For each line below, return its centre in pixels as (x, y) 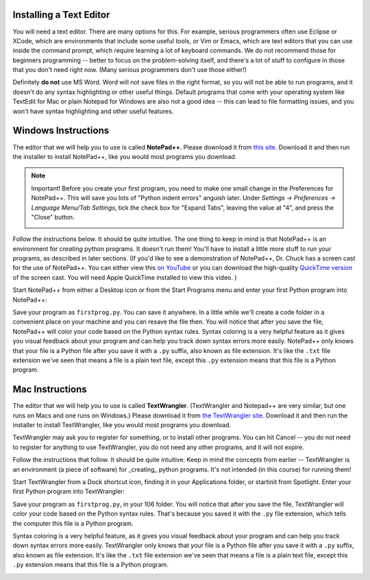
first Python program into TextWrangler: (69, 492)
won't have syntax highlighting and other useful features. (93, 111)
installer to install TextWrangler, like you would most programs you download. (122, 425)
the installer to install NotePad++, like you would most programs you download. (125, 156)
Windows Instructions (61, 131)
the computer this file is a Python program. (73, 523)
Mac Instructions (50, 390)
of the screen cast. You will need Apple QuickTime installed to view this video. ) (125, 277)
